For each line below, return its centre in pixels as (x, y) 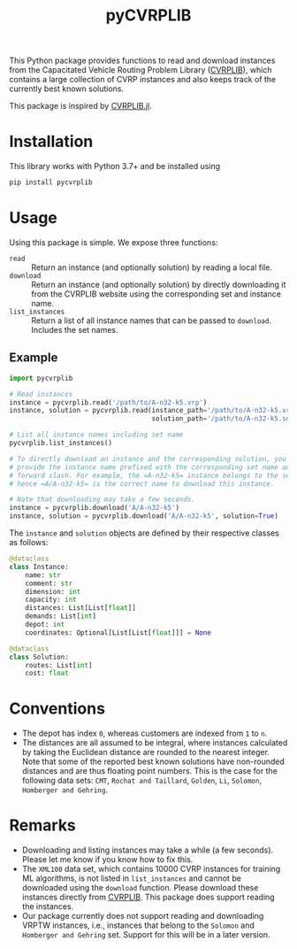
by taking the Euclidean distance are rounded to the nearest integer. (145, 752)
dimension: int (53, 591)
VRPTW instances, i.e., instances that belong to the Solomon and (138, 925)
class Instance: (39, 567)
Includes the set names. (75, 329)
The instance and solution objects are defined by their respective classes (145, 533)
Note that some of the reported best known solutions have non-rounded (153, 761)
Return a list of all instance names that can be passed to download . (152, 320)
